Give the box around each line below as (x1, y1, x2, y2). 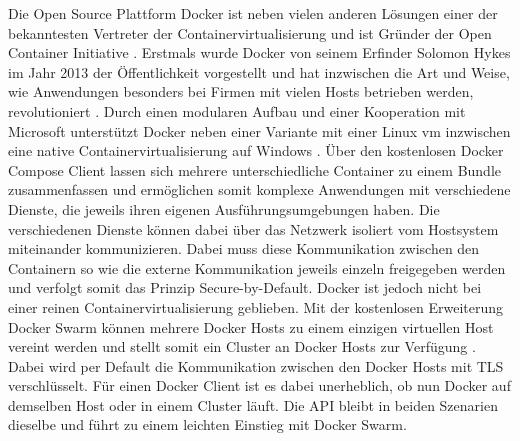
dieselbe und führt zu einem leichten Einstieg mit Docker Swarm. (8, 414, 407, 435)
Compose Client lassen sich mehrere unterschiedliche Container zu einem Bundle (8, 159, 502, 180)
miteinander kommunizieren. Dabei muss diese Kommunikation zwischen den (8, 238, 480, 259)
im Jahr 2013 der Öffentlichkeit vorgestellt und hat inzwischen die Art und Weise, (8, 61, 510, 82)
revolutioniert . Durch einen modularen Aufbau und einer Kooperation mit (8, 100, 466, 121)
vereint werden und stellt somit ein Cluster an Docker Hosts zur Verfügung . (8, 336, 476, 357)
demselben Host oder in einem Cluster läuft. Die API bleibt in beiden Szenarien (8, 394, 498, 415)
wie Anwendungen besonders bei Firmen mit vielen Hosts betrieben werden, (8, 81, 474, 102)
